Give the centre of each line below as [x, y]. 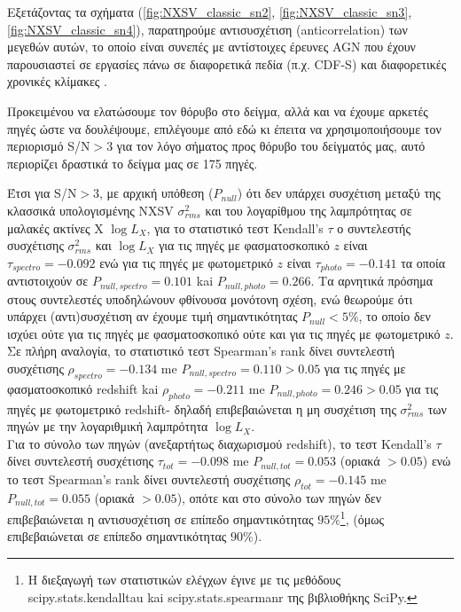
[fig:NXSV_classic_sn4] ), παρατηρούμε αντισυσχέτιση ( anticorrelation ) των [207, 29]
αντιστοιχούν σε [48, 281]
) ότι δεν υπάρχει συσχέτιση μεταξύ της [339, 193]
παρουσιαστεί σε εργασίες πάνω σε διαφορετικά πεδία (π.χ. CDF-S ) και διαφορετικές [227, 63]
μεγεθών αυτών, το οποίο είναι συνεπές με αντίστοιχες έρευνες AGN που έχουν [211, 47]
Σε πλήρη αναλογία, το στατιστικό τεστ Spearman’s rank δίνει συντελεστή [201, 351]
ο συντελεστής [374, 228]
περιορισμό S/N [49, 146]
